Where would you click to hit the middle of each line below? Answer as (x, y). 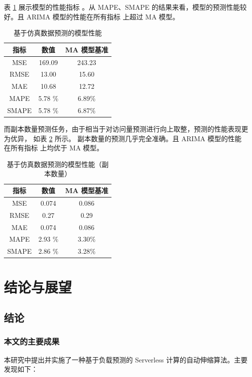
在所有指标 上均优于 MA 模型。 (54, 148)
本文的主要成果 (32, 341)
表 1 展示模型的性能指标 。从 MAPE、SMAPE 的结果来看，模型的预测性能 (122, 7)
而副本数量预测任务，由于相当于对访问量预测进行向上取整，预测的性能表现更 (126, 129)
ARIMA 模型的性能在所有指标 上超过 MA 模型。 (103, 16)
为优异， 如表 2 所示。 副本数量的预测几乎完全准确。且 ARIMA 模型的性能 (123, 138)
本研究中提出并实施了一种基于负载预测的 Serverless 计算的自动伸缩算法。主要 (126, 359)
